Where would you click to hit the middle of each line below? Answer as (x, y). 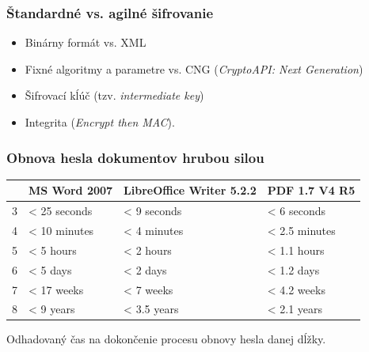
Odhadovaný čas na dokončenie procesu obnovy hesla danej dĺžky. (166, 339)
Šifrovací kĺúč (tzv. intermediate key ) (114, 95)
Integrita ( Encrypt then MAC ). (100, 122)
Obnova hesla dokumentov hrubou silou (135, 157)
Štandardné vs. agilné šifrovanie (110, 12)
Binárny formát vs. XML (86, 42)
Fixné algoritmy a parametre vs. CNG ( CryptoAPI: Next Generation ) (194, 68)
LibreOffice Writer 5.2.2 (190, 190)
